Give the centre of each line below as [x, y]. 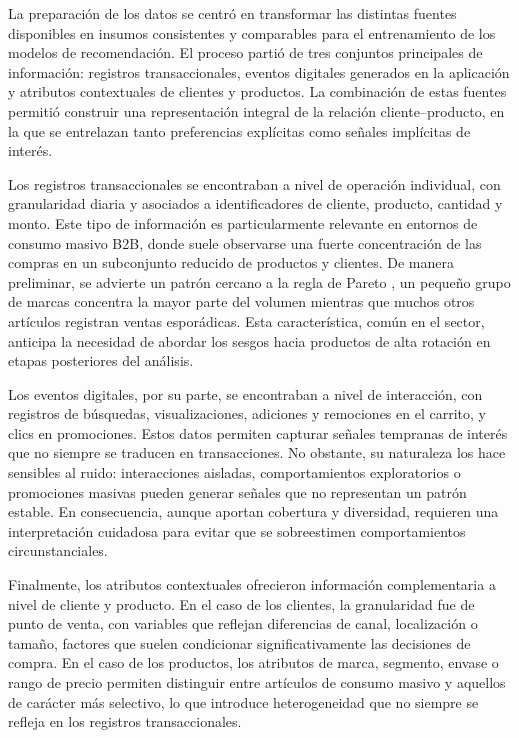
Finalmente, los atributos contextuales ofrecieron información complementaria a [252, 584]
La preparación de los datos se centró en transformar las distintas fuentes [232, 13]
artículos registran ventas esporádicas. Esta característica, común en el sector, [246, 320]
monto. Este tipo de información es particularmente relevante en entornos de [243, 222]
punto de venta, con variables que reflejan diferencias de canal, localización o [243, 623]
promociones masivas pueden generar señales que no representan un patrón [237, 491]
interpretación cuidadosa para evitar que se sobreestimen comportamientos [237, 530]
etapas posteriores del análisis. [101, 360]
